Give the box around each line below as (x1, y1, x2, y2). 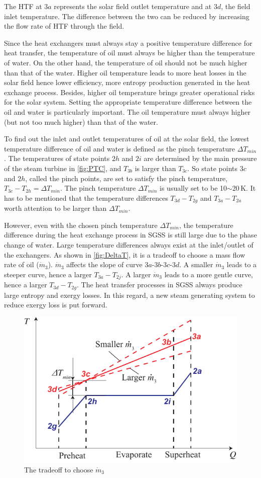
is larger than (135, 163, 176, 173)
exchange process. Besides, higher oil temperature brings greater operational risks (4, 87, 255, 97)
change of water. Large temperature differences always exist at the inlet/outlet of (4, 239, 253, 250)
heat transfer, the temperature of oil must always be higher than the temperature (4, 47, 255, 58)
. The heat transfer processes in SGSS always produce (76, 279, 242, 290)
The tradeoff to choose (24, 464, 93, 474)
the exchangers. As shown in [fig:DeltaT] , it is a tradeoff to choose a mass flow (4, 249, 245, 260)
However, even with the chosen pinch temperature (4, 219, 158, 230)
